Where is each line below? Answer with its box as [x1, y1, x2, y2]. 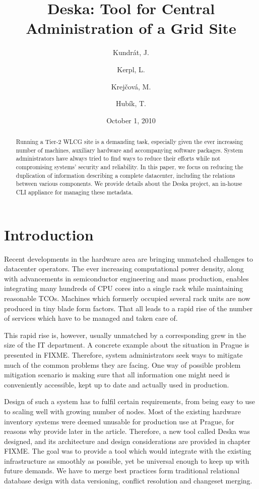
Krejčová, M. [111, 81, 151, 91]
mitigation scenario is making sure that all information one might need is [4, 369, 230, 380]
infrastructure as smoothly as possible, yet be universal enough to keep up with [4, 455, 249, 466]
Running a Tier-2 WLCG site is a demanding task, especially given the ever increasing [16, 137, 243, 146]
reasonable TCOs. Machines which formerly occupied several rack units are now [4, 292, 250, 303]
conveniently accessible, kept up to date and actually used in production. [4, 379, 229, 389]
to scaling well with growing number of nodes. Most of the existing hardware [4, 406, 241, 416]
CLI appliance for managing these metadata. [16, 188, 133, 197]
